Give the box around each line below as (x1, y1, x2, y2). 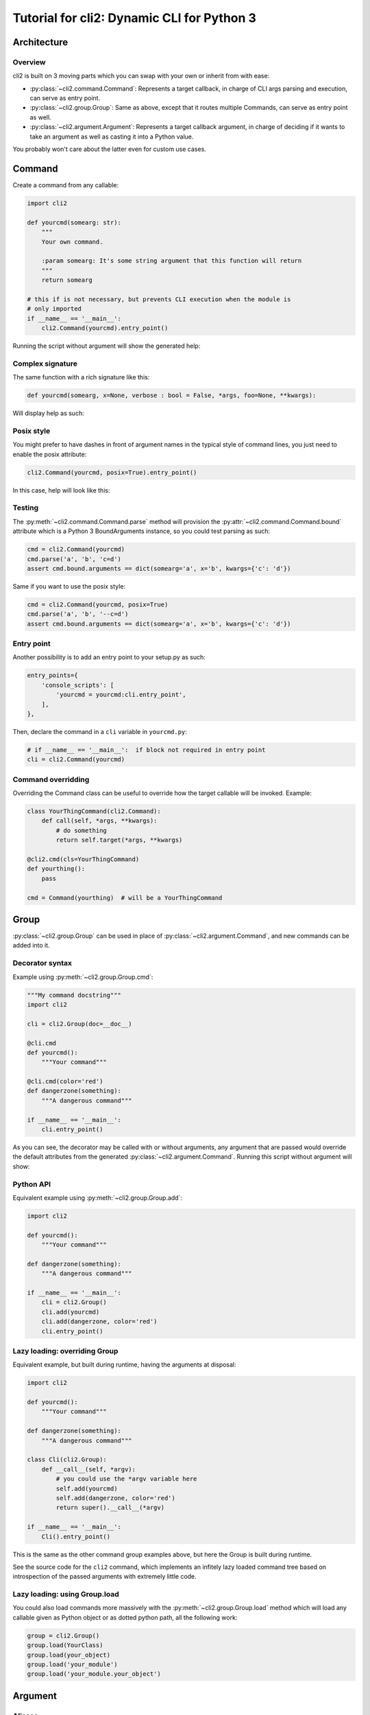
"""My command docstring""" (27, 991, 121, 999)
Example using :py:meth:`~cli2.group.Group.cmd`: (12, 973, 153, 981)
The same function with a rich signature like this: (12, 373, 150, 381)
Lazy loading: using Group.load (12, 1589, 119, 1599)
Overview (12, 57, 46, 67)
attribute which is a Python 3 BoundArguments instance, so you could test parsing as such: (12, 527, 271, 535)
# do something (56, 827, 108, 834)
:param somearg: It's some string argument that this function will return (41, 257, 302, 265)
